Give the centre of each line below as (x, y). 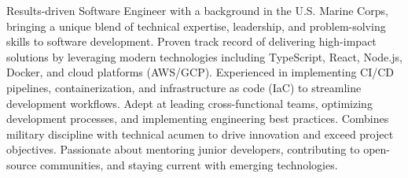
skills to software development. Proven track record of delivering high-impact (191, 41)
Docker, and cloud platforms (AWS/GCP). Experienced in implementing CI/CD (200, 72)
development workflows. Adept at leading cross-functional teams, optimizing (189, 103)
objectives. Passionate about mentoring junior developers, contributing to (183, 149)
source (22, 164)
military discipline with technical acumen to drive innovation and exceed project (200, 133)
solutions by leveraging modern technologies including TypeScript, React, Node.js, (204, 56)
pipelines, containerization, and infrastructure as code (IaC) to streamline (184, 87)
